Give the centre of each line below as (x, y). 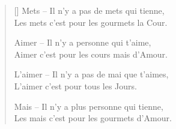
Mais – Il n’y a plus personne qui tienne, (89, 106)
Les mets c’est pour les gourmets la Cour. (91, 22)
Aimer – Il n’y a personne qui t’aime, (83, 42)
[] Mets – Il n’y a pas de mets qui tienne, (89, 10)
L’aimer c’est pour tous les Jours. (75, 85)
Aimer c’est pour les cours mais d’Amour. (91, 54)
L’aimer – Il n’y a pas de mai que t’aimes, (91, 74)
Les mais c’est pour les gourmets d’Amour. (93, 118)
